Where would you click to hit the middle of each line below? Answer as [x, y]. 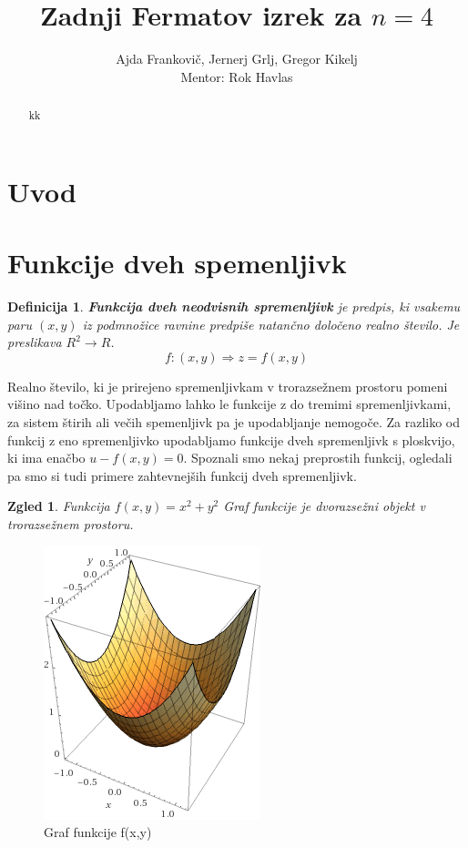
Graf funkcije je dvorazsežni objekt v [324, 506]
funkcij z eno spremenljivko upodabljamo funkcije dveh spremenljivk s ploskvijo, [231, 439]
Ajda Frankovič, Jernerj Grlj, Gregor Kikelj [237, 59]
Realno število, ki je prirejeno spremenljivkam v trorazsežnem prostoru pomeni [228, 386]
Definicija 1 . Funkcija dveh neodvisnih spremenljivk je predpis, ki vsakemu [234, 307]
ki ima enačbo [46, 458]
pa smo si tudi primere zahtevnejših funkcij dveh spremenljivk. [182, 475]
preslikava [35, 342]
